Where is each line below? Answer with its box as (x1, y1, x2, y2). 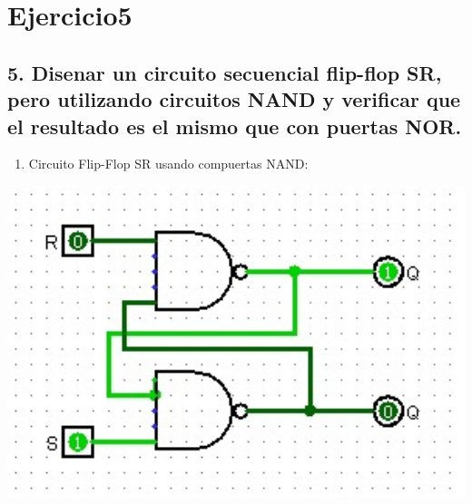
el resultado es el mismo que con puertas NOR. (7, 111, 462, 140)
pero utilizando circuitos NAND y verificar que (7, 85, 461, 113)
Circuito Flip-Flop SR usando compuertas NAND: (28, 154, 309, 173)
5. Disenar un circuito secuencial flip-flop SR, (7, 58, 442, 86)
